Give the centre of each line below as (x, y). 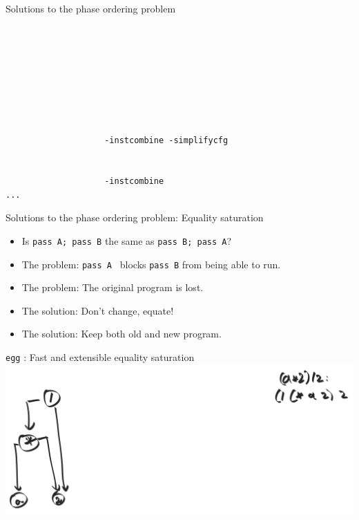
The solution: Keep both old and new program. (122, 334)
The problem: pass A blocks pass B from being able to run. (151, 264)
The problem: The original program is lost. (113, 287)
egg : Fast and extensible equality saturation (100, 357)
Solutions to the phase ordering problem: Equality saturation (135, 217)
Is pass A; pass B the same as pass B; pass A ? (127, 240)
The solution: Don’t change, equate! (98, 310)
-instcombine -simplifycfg (166, 141)
